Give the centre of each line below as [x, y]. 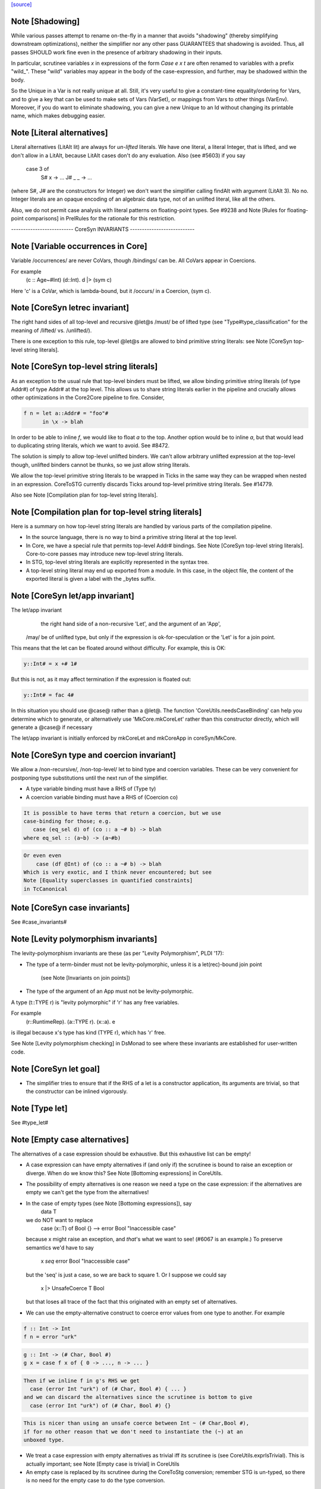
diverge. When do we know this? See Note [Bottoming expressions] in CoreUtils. [124, 1173]
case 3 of [37, 169]
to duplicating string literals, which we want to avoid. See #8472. [90, 446]
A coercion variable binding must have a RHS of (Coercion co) [102, 797]
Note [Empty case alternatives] [70, 1140]
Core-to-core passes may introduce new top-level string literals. [105, 554]
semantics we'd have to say [60, 1247]
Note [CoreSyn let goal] [56, 1069]
